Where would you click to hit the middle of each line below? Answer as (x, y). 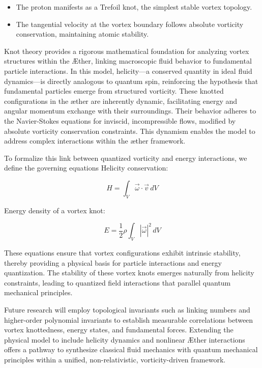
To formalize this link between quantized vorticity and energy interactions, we (126, 158)
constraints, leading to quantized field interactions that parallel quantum (118, 282)
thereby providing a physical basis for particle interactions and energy (113, 262)
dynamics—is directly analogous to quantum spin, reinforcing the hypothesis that (131, 81)
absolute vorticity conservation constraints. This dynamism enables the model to (130, 131)
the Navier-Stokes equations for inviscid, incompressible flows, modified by (120, 120)
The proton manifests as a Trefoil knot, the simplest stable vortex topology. (134, 7)
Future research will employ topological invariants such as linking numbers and (127, 310)
